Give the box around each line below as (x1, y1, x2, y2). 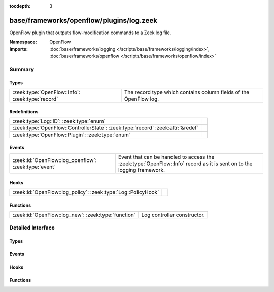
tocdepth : (9, 3, 31, 9)
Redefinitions (9, 108, 39, 114)
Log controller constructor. (141, 211, 205, 218)
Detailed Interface (9, 224, 55, 231)
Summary (9, 66, 35, 73)
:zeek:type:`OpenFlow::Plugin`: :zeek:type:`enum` (12, 131, 131, 138)
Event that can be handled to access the (118, 154, 215, 161)
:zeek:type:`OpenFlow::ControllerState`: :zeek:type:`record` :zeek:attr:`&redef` (12, 124, 199, 132)
